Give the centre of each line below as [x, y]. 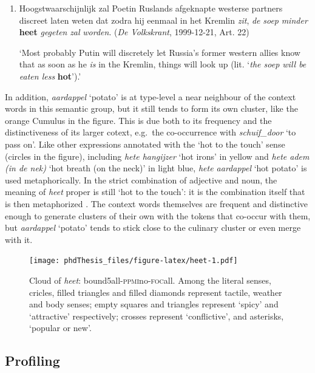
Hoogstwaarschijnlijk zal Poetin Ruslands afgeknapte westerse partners [151, 8]
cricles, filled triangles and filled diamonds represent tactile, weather [156, 292]
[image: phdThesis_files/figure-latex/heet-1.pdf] [134, 261]
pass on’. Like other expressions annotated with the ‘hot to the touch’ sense [145, 144]
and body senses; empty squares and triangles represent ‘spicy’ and [154, 304]
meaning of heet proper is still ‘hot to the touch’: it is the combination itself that [155, 192]
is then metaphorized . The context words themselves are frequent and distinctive [157, 203]
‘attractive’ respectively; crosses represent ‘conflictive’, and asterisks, [157, 316]
